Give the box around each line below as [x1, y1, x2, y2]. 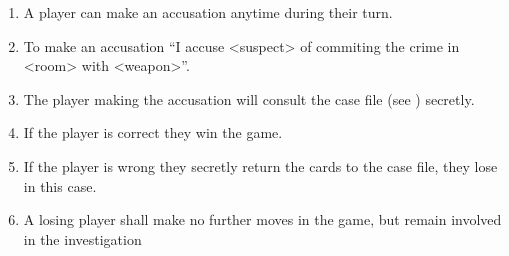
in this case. [23, 175, 97, 196]
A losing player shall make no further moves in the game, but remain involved [23, 209, 502, 230]
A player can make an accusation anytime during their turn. [23, 2, 393, 22]
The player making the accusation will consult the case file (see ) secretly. [23, 88, 475, 109]
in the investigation [23, 228, 142, 249]
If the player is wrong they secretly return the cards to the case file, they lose [23, 155, 498, 176]
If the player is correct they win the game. [23, 122, 283, 143]
